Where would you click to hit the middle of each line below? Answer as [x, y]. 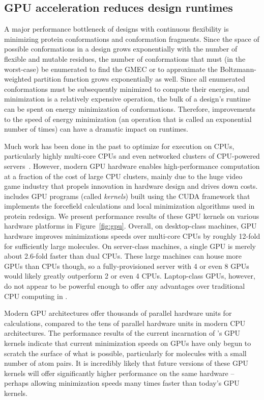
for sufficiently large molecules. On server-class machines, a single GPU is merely [130, 246]
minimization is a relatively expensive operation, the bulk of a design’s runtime [127, 99]
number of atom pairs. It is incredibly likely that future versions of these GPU [126, 363]
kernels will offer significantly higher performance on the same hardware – [119, 373]
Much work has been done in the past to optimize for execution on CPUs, [119, 146]
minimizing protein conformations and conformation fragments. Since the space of [132, 39]
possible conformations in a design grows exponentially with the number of [121, 49]
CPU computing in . [36, 296]
